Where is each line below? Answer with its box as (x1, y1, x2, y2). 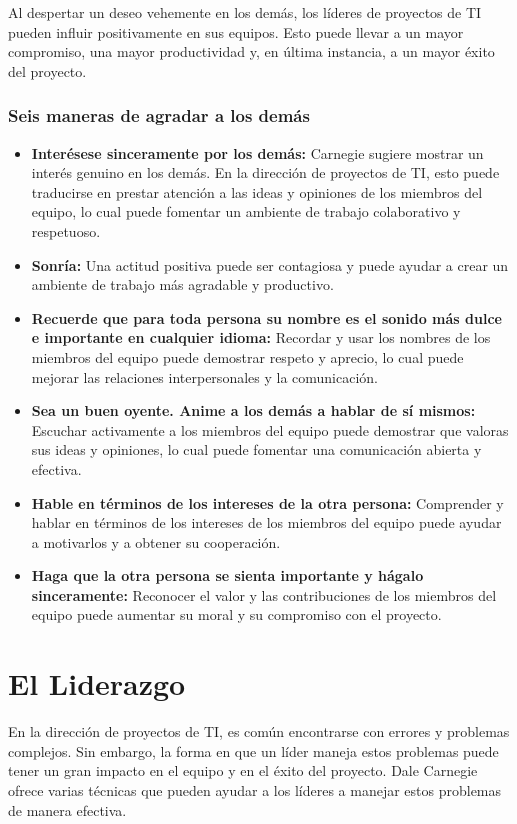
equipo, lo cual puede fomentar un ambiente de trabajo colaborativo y (31, 201, 461, 222)
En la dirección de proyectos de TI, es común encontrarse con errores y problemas (8, 721, 510, 742)
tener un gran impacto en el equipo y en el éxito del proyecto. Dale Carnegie (8, 760, 478, 781)
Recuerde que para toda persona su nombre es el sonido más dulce (31, 307, 502, 328)
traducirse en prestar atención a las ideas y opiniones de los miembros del (31, 181, 483, 202)
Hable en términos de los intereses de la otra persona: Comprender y (31, 492, 504, 513)
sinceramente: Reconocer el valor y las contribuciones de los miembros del (31, 584, 497, 605)
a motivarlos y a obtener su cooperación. (31, 531, 281, 552)
